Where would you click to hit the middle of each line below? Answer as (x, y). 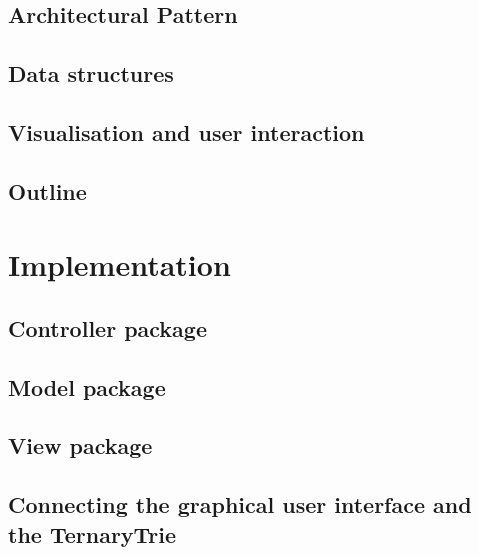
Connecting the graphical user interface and (240, 504)
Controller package (107, 327)
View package (80, 445)
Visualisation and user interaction (186, 131)
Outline (47, 190)
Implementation (119, 264)
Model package (87, 386)
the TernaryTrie (92, 533)
